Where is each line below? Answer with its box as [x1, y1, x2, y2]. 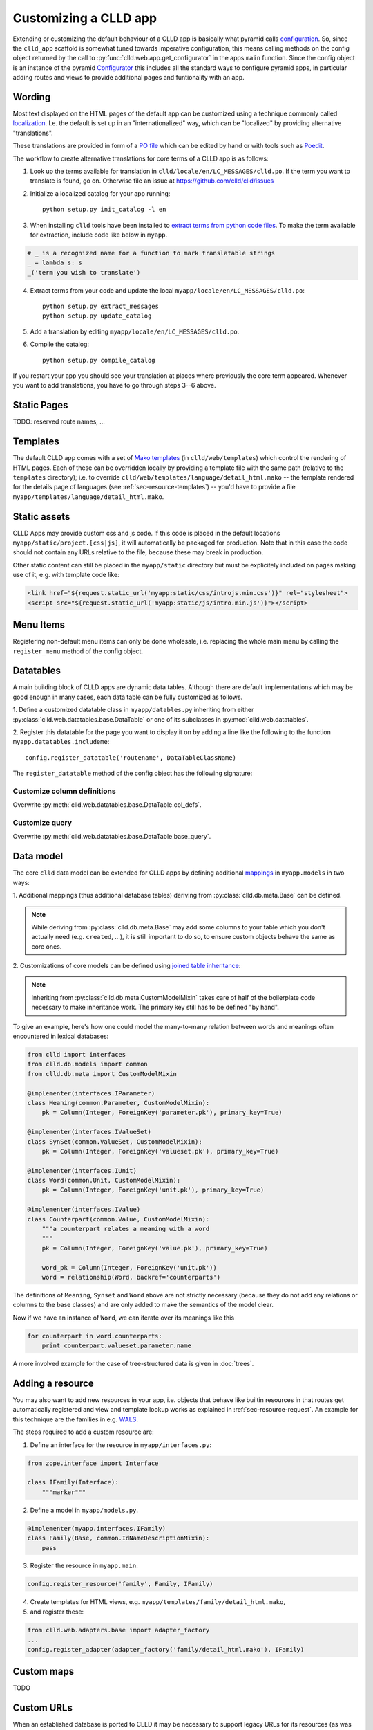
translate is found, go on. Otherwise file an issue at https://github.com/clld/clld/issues [30, 176, 274, 185]
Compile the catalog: [30, 340, 90, 349]
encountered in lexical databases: [12, 1032, 109, 1041]
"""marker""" [41, 1488, 86, 1496]
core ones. [31, 942, 62, 951]
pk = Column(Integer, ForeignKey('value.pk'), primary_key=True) [41, 1244, 268, 1252]
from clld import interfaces [27, 1050, 126, 1059]
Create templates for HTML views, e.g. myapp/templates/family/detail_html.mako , [30, 1598, 286, 1606]
